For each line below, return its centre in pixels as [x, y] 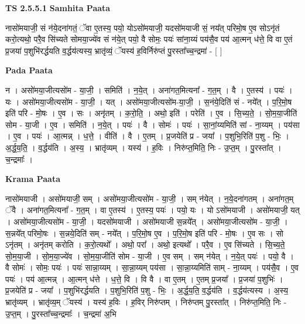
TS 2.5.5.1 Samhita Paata [58, 8]
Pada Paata [29, 70]
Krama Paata [33, 179]
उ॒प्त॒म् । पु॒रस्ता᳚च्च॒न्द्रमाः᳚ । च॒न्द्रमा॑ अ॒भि [61, 313]
